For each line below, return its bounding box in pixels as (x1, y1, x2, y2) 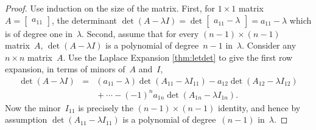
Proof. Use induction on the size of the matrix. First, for (5, 2, 216, 14)
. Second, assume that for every (82, 27, 199, 39)
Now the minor (5, 101, 61, 114)
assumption (5, 113, 47, 126)
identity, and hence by (217, 101, 301, 114)
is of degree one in (5, 27, 72, 39)
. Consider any (242, 39, 297, 52)
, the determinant (51, 13, 117, 26)
